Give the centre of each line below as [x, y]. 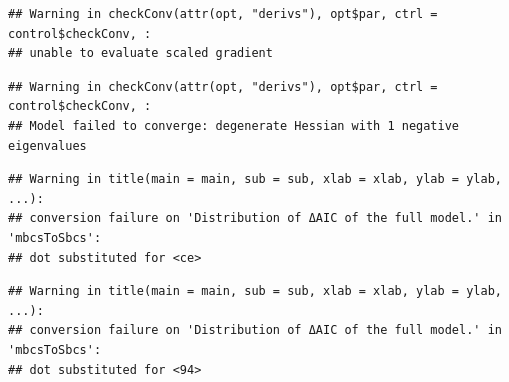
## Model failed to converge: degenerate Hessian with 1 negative [234, 125]
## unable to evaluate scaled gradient [140, 53]
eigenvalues [47, 145]
